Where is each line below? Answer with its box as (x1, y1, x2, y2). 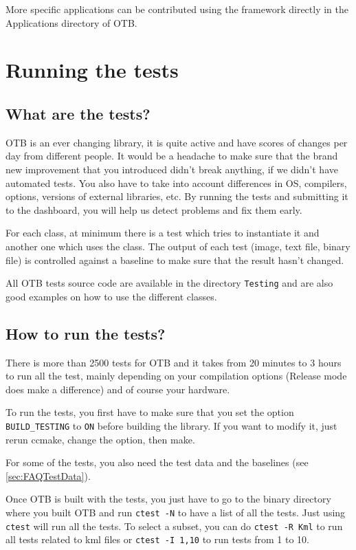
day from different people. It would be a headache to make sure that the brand (5, 148, 338, 163)
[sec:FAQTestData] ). (5, 468, 91, 483)
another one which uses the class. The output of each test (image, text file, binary (5, 239, 351, 253)
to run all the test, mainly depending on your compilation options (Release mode (5, 368, 347, 383)
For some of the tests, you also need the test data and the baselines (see (5, 455, 309, 470)
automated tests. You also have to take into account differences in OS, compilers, (5, 175, 347, 190)
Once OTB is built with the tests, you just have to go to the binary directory (5, 492, 331, 506)
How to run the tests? (5, 322, 166, 344)
